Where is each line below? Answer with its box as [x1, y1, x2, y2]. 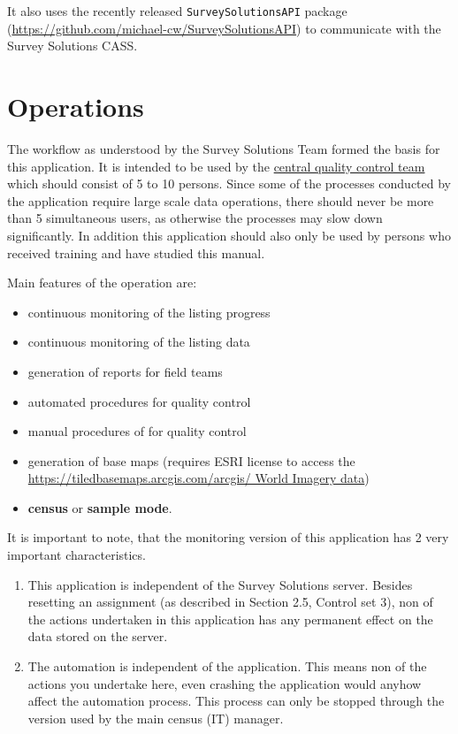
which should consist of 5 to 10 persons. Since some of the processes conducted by [7, 174, 451, 193]
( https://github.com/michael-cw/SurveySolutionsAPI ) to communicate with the [7, 19, 441, 37]
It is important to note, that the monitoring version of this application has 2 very [7, 528, 449, 547]
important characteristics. [7, 546, 146, 564]
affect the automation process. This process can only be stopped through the [27, 692, 445, 710]
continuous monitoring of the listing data [27, 333, 250, 351]
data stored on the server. [27, 627, 168, 646]
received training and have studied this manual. [7, 243, 265, 262]
